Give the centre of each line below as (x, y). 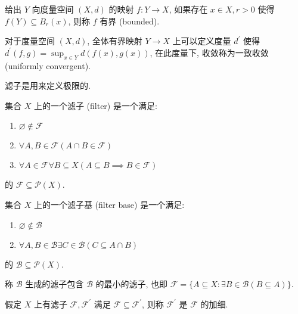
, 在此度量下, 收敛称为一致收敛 (209, 52)
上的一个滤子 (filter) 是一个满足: (95, 105)
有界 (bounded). (130, 21)
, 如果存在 (188, 9)
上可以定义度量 (202, 41)
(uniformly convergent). (48, 65)
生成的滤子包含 (55, 284)
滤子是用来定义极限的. (48, 86)
